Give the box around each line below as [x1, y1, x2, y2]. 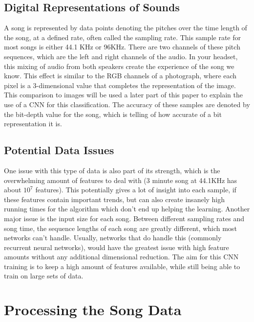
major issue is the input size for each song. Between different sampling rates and [4, 213, 244, 223]
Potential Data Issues [4, 142, 114, 158]
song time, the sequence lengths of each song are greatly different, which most [4, 223, 237, 233]
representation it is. [4, 118, 62, 129]
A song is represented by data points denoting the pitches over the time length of [4, 23, 247, 33]
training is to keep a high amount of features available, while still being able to [4, 261, 240, 271]
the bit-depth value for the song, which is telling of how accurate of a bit [4, 109, 222, 119]
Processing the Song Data [4, 299, 182, 320]
